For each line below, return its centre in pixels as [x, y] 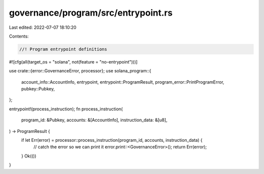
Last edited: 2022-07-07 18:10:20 [43, 27]
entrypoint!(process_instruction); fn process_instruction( [66, 109]
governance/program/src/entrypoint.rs [91, 13]
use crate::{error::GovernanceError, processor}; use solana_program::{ [80, 71]
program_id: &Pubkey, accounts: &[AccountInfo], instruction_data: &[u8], [94, 120]
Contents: [19, 36]
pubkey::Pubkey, [38, 89]
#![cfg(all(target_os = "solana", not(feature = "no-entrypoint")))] [73, 62]
